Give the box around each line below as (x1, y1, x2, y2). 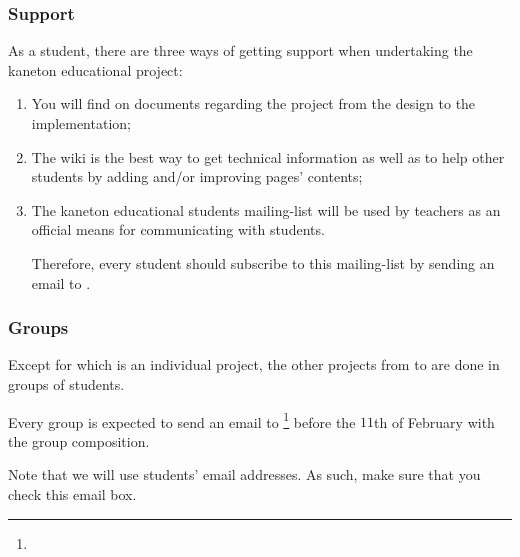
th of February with (374, 411, 495, 432)
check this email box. (8, 484, 137, 504)
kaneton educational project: (8, 59, 183, 80)
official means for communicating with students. (31, 219, 325, 240)
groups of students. (8, 373, 125, 394)
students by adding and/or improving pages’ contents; (31, 166, 363, 187)
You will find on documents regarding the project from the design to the (31, 93, 476, 114)
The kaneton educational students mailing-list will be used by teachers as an (31, 199, 501, 220)
